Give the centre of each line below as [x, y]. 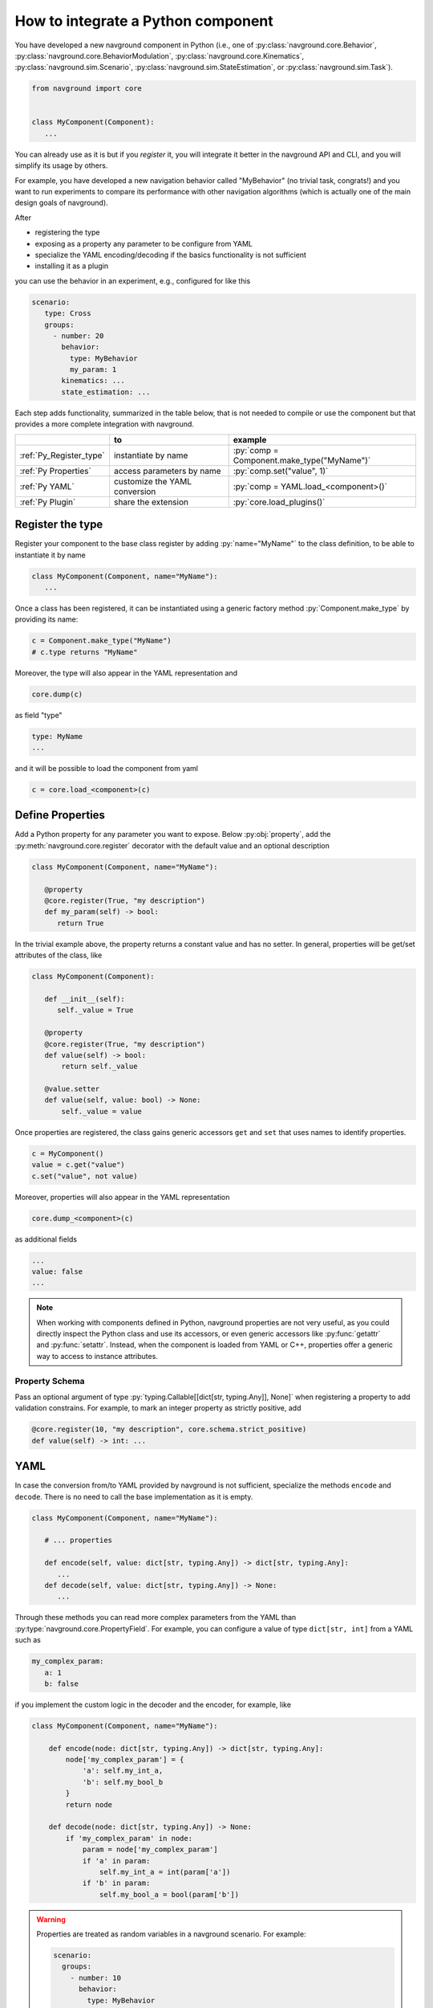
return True [81, 923]
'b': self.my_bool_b [123, 1782]
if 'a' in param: [116, 1861]
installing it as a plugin [71, 266]
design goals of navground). [61, 203]
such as [28, 1640]
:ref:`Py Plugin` [48, 502]
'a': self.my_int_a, [123, 1771]
